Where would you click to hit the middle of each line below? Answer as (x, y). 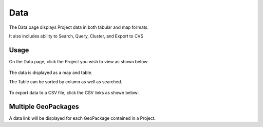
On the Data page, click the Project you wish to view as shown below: (79, 61)
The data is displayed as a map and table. (51, 73)
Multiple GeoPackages (44, 106)
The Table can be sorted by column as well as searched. (66, 82)
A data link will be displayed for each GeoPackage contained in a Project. (82, 118)
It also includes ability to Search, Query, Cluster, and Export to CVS (76, 36)
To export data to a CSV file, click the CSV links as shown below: (74, 93)
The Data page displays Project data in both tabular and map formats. (79, 27)
